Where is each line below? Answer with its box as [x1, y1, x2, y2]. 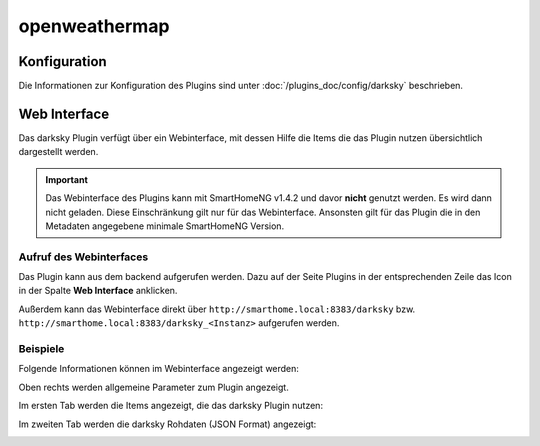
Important [45, 173, 89, 185]
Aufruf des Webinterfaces [18, 250, 149, 264]
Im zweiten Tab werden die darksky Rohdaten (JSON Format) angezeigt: [18, 418, 317, 430]
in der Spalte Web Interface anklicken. [18, 285, 178, 297]
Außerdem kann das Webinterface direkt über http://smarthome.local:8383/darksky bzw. [18, 303, 416, 315]
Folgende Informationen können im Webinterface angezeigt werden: [18, 363, 300, 375]
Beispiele [18, 342, 65, 355]
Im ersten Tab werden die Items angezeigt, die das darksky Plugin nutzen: [18, 400, 324, 412]
